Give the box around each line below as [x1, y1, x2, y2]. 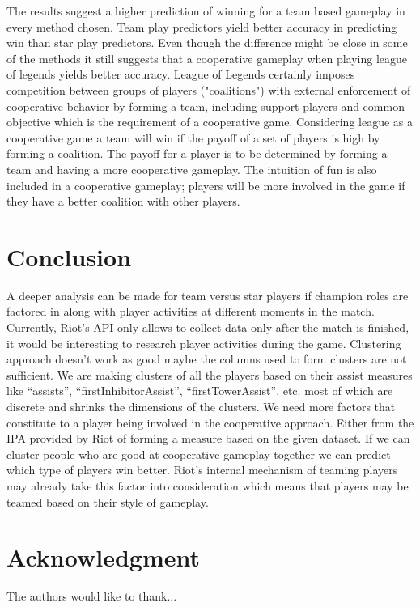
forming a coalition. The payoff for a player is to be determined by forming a [6, 145, 388, 162]
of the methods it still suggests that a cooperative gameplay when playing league [6, 49, 408, 66]
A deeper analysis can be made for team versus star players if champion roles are [6, 287, 409, 303]
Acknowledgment [6, 541, 200, 574]
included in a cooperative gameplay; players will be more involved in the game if [6, 176, 405, 193]
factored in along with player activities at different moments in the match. [6, 303, 375, 320]
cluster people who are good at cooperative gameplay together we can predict [6, 445, 391, 462]
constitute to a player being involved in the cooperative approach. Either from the [6, 414, 414, 431]
